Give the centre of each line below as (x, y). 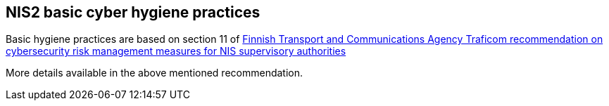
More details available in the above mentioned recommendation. (155, 73)
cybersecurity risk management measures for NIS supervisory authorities (176, 51)
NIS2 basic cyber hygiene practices (133, 12)
